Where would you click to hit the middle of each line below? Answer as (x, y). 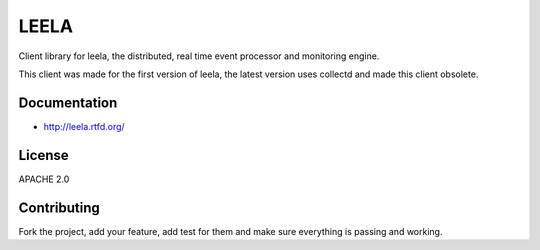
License (43, 155)
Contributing (59, 207)
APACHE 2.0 (44, 179)
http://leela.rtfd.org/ (84, 126)
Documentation (68, 102)
